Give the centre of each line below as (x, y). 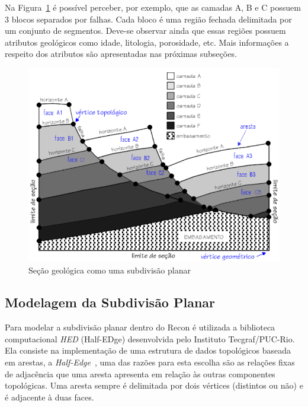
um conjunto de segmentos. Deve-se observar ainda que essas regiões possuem (145, 31)
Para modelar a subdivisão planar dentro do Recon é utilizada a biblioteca (140, 327)
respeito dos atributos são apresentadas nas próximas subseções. (121, 54)
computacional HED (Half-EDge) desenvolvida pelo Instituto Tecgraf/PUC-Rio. (150, 338)
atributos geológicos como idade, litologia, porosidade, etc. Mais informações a (147, 42)
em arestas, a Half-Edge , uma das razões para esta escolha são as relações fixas (150, 362)
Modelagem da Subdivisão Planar (110, 302)
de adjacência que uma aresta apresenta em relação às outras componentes (140, 373)
